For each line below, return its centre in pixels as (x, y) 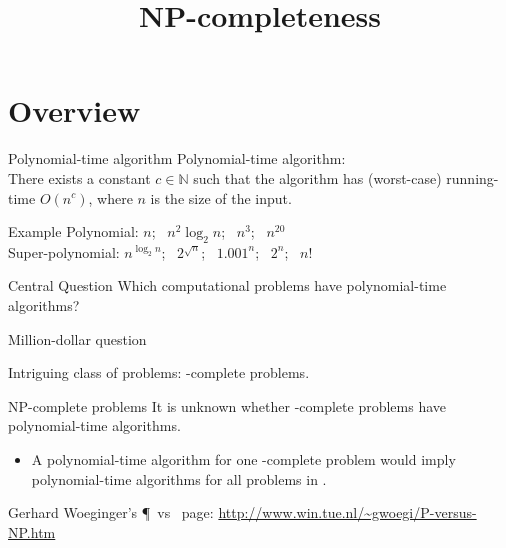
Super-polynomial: (64, 251)
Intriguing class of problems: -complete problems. (159, 372)
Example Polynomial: (73, 231)
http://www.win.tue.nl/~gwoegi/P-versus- (347, 512)
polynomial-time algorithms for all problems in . (179, 478)
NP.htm (32, 531)
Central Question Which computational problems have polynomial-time (227, 285)
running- (472, 177)
